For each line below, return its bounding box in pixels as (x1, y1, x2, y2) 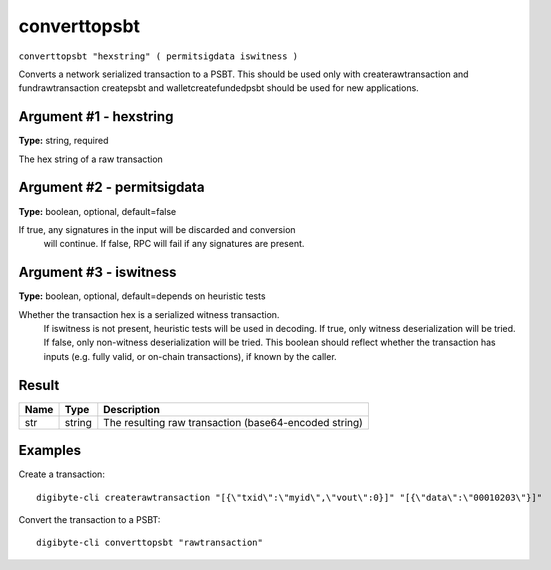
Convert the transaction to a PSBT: (18, 513, 161, 525)
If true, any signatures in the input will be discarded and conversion (18, 223, 296, 235)
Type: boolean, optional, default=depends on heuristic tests (18, 290, 266, 302)
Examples (18, 442, 82, 459)
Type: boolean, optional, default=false (18, 205, 177, 217)
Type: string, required (18, 135, 109, 147)
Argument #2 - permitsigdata (18, 179, 205, 196)
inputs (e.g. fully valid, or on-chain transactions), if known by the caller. (43, 350, 337, 362)
